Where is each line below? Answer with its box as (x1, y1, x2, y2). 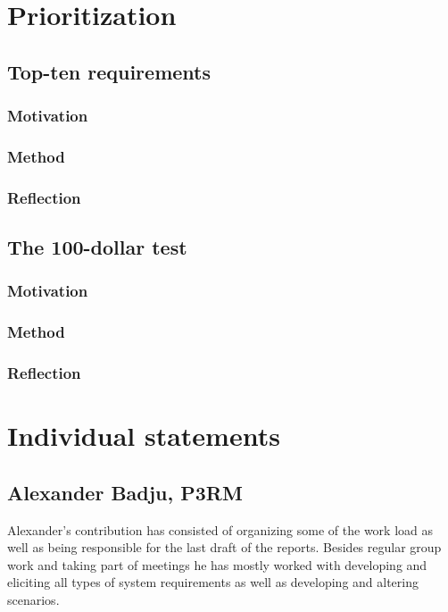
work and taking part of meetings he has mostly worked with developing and (7, 555, 427, 574)
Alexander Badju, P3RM (7, 478, 243, 506)
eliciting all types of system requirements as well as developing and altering (7, 573, 419, 591)
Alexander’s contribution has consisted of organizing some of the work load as (7, 520, 434, 539)
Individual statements (7, 417, 280, 454)
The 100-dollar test (7, 233, 187, 261)
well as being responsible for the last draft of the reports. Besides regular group (7, 538, 442, 557)
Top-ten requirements (7, 57, 211, 85)
